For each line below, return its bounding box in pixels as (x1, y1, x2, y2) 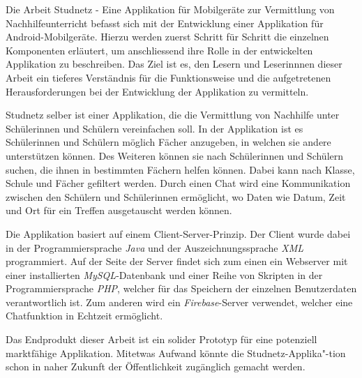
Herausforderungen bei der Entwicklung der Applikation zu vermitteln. (6, 84, 309, 98)
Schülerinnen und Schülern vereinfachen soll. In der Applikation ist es (6, 121, 303, 135)
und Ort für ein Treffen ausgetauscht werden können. (6, 203, 232, 218)
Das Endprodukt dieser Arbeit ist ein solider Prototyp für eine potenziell (6, 332, 317, 347)
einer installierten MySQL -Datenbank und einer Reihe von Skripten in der (6, 267, 323, 282)
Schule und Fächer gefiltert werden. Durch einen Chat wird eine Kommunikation (6, 176, 351, 190)
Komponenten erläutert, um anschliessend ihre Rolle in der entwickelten (6, 43, 313, 57)
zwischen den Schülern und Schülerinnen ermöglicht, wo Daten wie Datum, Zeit (6, 189, 346, 204)
